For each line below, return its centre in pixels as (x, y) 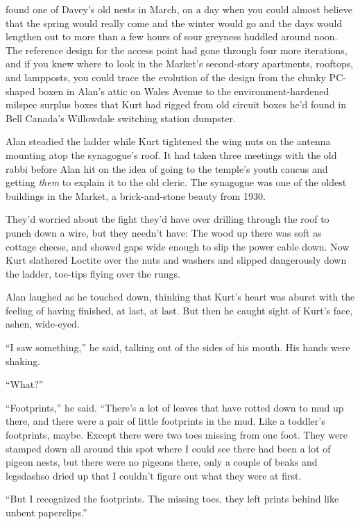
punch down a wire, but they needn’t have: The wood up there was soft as (164, 232)
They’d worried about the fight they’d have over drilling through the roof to (168, 219)
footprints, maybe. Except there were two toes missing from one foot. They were (177, 435)
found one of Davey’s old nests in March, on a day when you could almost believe (179, 9)
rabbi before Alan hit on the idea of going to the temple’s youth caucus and (167, 168)
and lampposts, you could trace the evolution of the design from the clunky (166, 77)
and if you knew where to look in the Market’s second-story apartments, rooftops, (180, 64)
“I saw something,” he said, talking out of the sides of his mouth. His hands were (178, 347)
